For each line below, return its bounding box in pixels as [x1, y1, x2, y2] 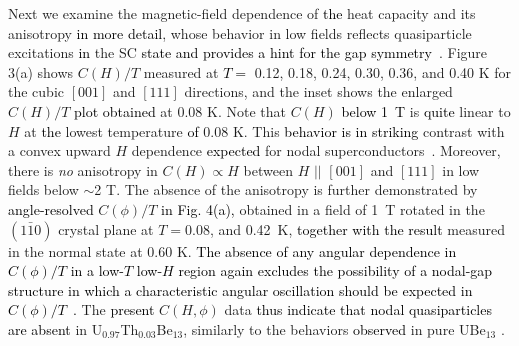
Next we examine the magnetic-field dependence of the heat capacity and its [8, 3, 476, 23]
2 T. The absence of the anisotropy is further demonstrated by [94, 179, 478, 200]
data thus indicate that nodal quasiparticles [224, 299, 492, 320]
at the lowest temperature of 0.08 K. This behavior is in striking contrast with [24, 120, 505, 141]
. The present [73, 299, 155, 320]
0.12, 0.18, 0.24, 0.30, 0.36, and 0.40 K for [254, 61, 512, 82]
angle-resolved [8, 198, 94, 219]
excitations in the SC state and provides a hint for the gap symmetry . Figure [8, 42, 488, 63]
